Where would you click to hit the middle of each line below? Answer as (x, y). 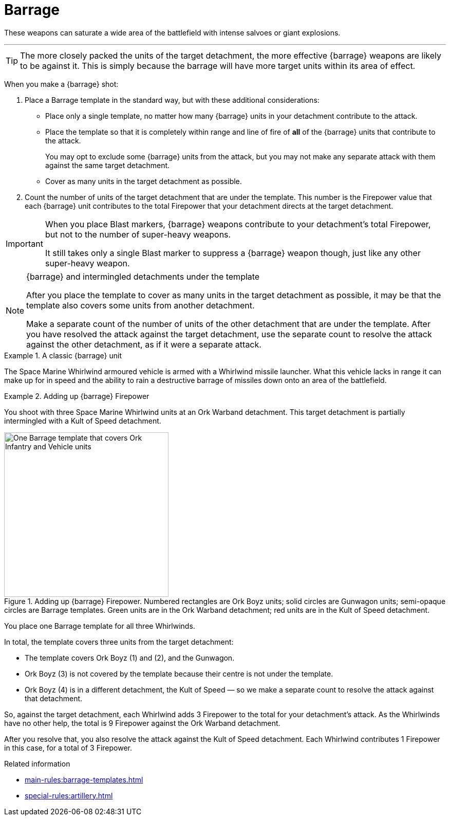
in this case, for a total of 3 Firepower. (68, 748)
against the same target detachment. (108, 165)
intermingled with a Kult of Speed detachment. (83, 421)
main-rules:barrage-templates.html (84, 779)
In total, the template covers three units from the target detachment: (119, 642)
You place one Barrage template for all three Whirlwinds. (100, 626)
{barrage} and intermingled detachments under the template (143, 276)
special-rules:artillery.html (69, 795)
